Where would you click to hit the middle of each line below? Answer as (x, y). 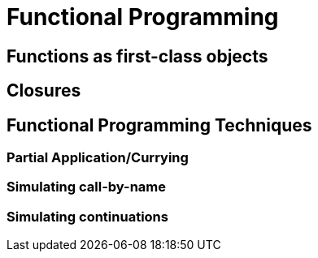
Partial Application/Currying (98, 158)
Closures (44, 91)
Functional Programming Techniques (159, 125)
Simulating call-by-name (87, 187)
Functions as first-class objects (137, 56)
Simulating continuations (87, 216)
